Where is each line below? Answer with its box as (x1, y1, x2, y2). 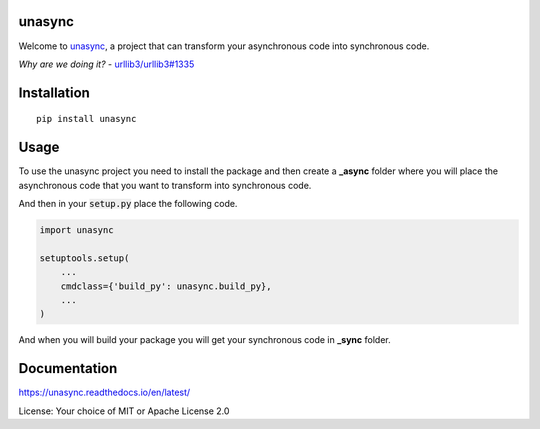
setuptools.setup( (39, 252, 130, 264)
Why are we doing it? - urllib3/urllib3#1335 (18, 58, 195, 70)
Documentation (18, 360, 118, 377)
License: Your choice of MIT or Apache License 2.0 (18, 405, 230, 417)
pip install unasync (36, 113, 137, 125)
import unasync (39, 224, 114, 235)
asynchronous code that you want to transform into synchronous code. (18, 179, 312, 191)
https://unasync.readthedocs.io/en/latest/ (18, 386, 191, 399)
